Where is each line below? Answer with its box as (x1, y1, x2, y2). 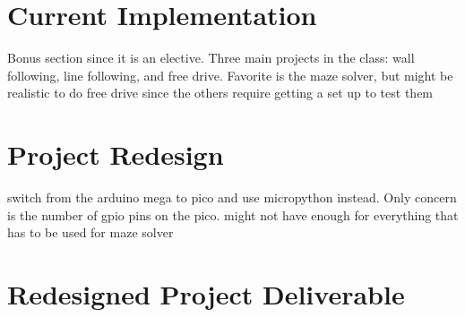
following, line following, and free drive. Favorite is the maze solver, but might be (7, 65, 453, 84)
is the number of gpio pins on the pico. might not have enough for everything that (7, 205, 459, 224)
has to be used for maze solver (7, 223, 174, 242)
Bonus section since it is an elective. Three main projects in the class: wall (7, 48, 415, 67)
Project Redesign (7, 136, 224, 173)
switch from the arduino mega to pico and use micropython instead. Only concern (7, 188, 457, 207)
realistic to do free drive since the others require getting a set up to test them (7, 83, 434, 102)
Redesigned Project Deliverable (7, 276, 405, 312)
